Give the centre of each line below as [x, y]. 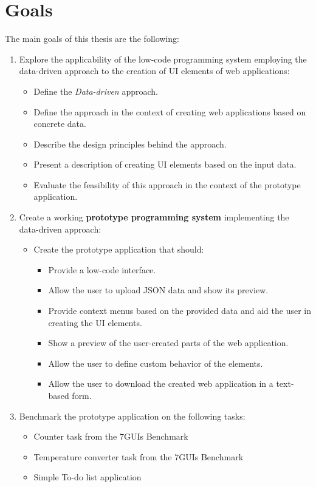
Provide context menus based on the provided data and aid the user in [180, 311]
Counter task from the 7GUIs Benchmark [111, 436]
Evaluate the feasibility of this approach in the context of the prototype [167, 184]
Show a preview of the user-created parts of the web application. [168, 343]
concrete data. [60, 124]
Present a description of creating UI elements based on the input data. [165, 164]
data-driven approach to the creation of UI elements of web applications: [154, 71]
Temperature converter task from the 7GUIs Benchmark [139, 456]
